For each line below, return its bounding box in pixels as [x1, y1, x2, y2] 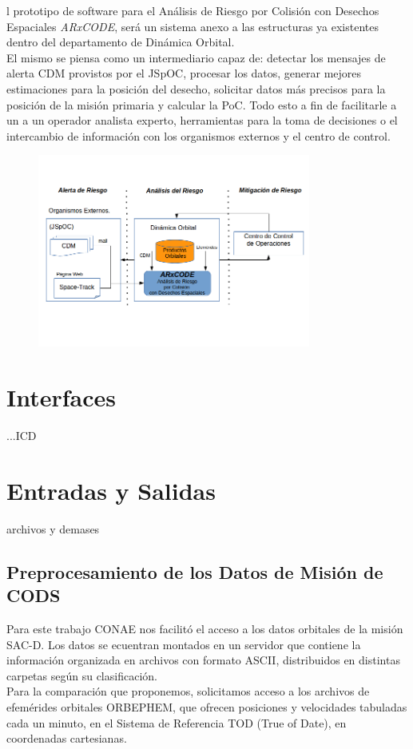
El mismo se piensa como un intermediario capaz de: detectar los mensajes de [6, 49, 386, 65]
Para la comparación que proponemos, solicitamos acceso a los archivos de [6, 683, 370, 699]
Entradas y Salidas [6, 474, 216, 506]
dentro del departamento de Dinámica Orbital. [6, 34, 235, 50]
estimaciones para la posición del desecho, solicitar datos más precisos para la [6, 80, 386, 97]
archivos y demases [6, 520, 100, 537]
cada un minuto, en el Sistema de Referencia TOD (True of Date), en [6, 714, 347, 731]
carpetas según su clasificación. [6, 667, 157, 684]
